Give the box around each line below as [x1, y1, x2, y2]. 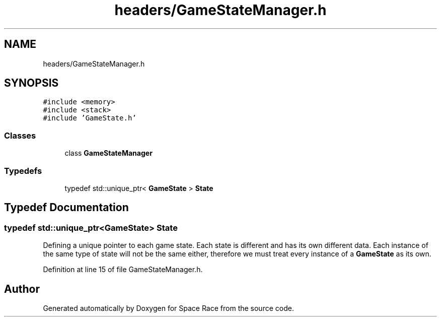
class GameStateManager [64, 149, 153, 158]
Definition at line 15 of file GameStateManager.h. [43, 265, 203, 274]
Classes [4, 130, 36, 141]
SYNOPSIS [4, 77, 59, 90]
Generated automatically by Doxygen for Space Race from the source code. [43, 304, 294, 312]
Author [4, 282, 40, 295]
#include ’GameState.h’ [43, 114, 136, 122]
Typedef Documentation [4, 201, 129, 214]
